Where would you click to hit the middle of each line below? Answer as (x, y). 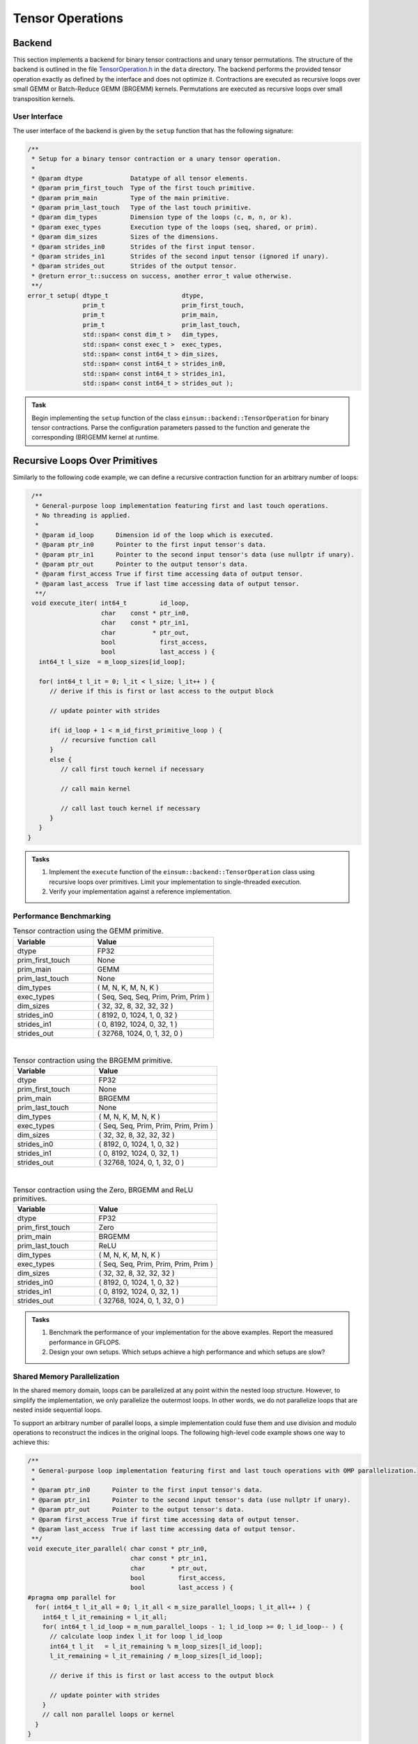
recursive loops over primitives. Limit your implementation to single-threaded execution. (176, 882)
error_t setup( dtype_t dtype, (116, 295)
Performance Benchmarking (62, 916)
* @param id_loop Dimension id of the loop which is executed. (155, 535)
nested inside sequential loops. (57, 1410)
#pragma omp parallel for (72, 1597)
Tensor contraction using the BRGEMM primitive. (93, 1060)
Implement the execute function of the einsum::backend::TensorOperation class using (182, 872)
